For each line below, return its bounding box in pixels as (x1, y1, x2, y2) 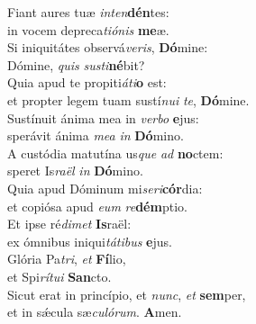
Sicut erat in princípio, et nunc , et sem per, (7, 284, 246, 303)
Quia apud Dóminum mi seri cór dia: (7, 178, 203, 197)
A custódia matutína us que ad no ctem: (7, 143, 224, 162)
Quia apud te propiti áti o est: (7, 73, 167, 92)
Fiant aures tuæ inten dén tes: (7, 3, 169, 21)
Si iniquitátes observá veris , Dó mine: (7, 38, 208, 57)
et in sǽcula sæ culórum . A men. (7, 302, 182, 321)
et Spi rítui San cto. (7, 266, 112, 285)
